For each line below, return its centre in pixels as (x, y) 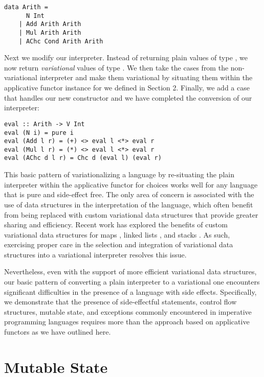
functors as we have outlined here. (58, 332)
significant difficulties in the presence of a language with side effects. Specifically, (130, 291)
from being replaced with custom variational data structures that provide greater (131, 214)
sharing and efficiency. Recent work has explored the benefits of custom (116, 225)
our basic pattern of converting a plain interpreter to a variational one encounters (132, 282)
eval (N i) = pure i (39, 133)
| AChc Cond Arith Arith (61, 41)
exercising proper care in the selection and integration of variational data (119, 244)
